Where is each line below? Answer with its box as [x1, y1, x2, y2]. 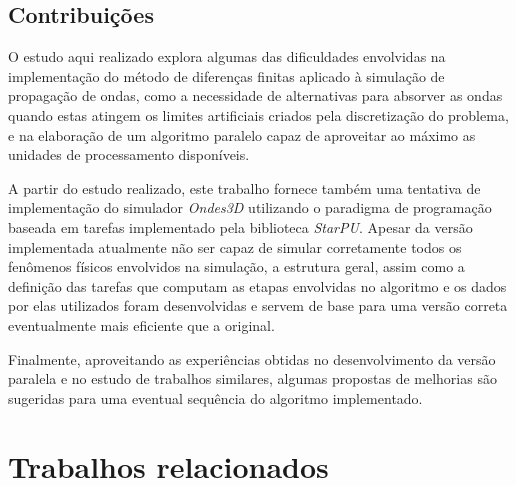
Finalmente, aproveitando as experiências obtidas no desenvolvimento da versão [8, 348, 496, 369]
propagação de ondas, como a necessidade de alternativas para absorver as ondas [8, 85, 503, 106]
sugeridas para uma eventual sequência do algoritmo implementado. [8, 387, 423, 408]
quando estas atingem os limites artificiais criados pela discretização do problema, [8, 104, 509, 125]
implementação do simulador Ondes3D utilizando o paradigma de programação [8, 197, 492, 218]
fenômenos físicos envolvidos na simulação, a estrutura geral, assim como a [8, 256, 465, 277]
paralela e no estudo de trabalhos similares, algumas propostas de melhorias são [8, 368, 497, 389]
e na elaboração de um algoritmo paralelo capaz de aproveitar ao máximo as [8, 124, 476, 145]
